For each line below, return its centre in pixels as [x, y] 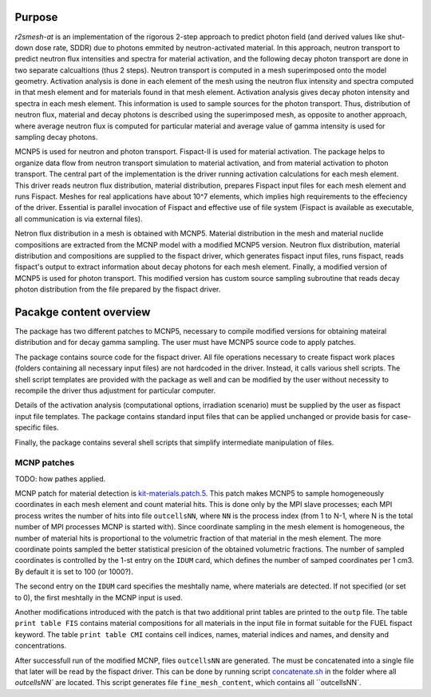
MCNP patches [45, 463]
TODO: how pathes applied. [60, 478]
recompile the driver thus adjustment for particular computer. [115, 390]
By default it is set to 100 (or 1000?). [74, 572]
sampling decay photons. [56, 137]
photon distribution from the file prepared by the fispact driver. [118, 289]
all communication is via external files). [79, 219]
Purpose [36, 17]
